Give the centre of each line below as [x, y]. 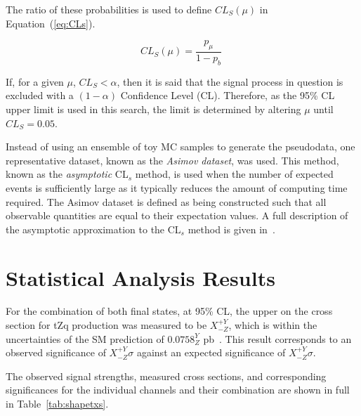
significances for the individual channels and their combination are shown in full [178, 390]
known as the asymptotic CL [67, 174]
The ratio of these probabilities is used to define [109, 9]
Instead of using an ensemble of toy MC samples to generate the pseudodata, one [180, 147]
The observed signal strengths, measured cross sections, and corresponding [166, 376]
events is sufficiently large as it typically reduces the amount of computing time [177, 187]
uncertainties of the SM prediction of [85, 338]
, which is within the [273, 325]
